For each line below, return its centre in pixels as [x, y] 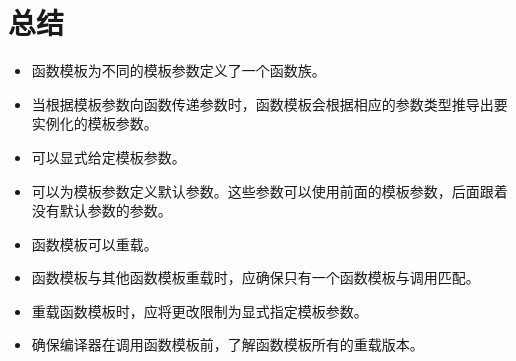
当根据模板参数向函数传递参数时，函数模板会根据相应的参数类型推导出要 [269, 103]
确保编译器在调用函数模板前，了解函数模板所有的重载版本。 [227, 344]
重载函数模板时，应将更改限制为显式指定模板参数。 [199, 310]
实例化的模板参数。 [94, 123]
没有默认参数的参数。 [101, 210]
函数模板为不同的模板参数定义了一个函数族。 [178, 70]
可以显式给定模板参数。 [108, 156]
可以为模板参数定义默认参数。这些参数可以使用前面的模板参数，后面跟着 [269, 190]
